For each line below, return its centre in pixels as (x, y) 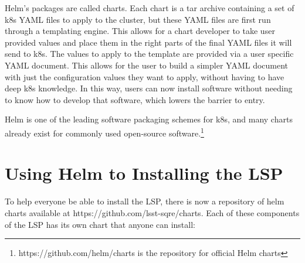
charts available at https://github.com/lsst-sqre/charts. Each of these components (152, 212)
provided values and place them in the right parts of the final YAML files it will (148, 42)
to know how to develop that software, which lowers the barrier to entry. (135, 99)
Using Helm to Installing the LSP (144, 173)
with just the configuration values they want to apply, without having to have (145, 76)
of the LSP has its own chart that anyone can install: (100, 224)
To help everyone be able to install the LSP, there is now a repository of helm (145, 201)
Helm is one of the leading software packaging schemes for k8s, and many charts (149, 119)
